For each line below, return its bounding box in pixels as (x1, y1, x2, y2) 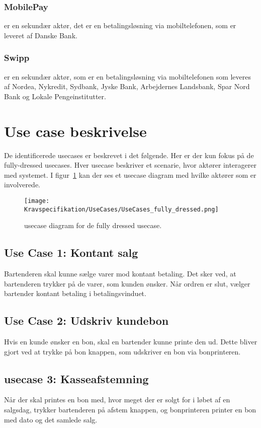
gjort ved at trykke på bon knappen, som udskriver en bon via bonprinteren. (4, 346, 241, 356)
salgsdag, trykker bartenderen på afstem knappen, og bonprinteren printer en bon (4, 404, 256, 414)
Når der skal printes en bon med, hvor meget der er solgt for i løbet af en (4, 394, 230, 405)
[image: (24, 197, 50, 204)
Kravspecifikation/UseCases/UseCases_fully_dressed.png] (24, 205, 219, 213)
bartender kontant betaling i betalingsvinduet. (4, 288, 146, 299)
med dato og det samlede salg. (4, 414, 98, 424)
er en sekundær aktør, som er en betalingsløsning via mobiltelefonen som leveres (4, 71, 251, 82)
